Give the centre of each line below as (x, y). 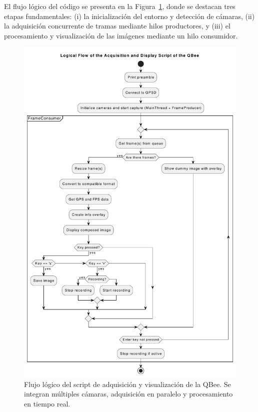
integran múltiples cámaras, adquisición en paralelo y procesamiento (128, 394)
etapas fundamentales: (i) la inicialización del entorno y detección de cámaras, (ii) (129, 16)
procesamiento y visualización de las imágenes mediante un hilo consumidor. (121, 35)
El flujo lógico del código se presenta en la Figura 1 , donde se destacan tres (120, 6)
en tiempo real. (47, 403)
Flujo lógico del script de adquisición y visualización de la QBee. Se (127, 384)
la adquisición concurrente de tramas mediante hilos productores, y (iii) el (117, 26)
